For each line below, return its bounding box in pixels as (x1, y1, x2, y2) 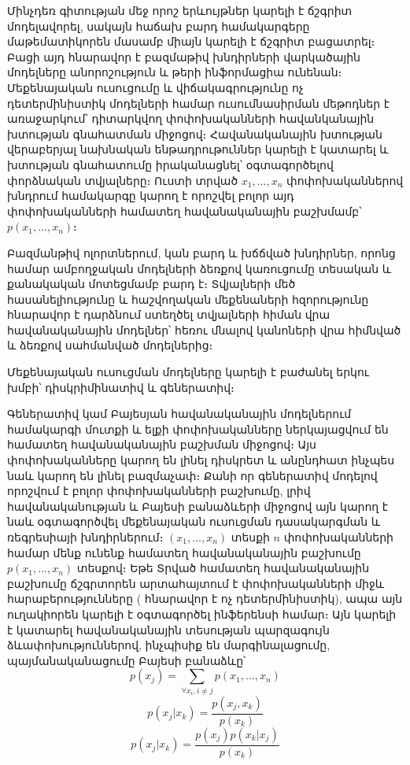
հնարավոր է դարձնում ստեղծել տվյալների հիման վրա (7, 306, 331, 323)
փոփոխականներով (286, 172, 404, 188)
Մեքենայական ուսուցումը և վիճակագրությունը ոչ (7, 79, 304, 95)
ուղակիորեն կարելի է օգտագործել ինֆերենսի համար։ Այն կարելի (7, 605, 397, 622)
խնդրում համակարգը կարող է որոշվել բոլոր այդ (7, 187, 294, 204)
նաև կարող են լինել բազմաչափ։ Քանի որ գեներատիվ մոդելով (7, 467, 378, 483)
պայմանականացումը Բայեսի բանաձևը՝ (7, 652, 246, 668)
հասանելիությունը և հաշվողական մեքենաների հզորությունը (7, 290, 369, 307)
